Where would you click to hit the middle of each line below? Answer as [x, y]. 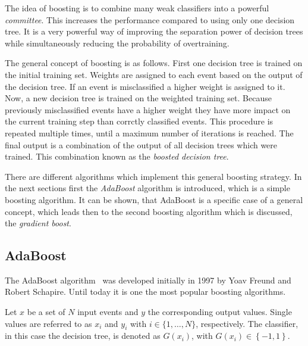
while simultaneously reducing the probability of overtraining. [117, 43]
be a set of [46, 312]
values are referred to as [48, 323]
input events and [108, 312]
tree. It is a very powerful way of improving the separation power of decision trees [154, 31]
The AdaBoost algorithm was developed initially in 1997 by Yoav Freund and [148, 280]
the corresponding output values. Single [220, 312]
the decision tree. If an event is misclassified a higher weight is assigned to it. [145, 86]
